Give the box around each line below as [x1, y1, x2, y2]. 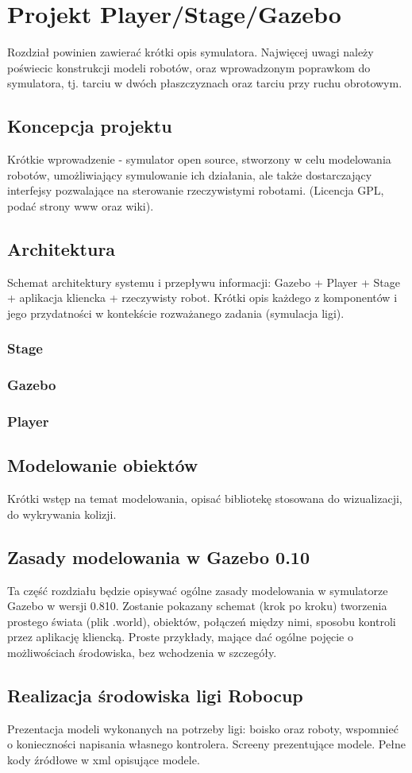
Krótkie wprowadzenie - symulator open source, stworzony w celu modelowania [7, 151, 391, 168]
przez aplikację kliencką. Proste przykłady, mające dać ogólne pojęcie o [7, 628, 353, 645]
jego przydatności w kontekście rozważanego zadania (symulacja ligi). [7, 304, 345, 321]
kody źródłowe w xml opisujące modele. [7, 751, 200, 767]
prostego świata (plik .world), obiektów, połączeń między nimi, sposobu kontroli [7, 613, 396, 629]
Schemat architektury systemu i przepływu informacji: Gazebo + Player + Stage [7, 273, 400, 290]
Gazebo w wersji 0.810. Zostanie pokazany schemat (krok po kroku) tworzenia [7, 597, 387, 614]
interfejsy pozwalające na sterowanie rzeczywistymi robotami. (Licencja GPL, [7, 182, 384, 199]
